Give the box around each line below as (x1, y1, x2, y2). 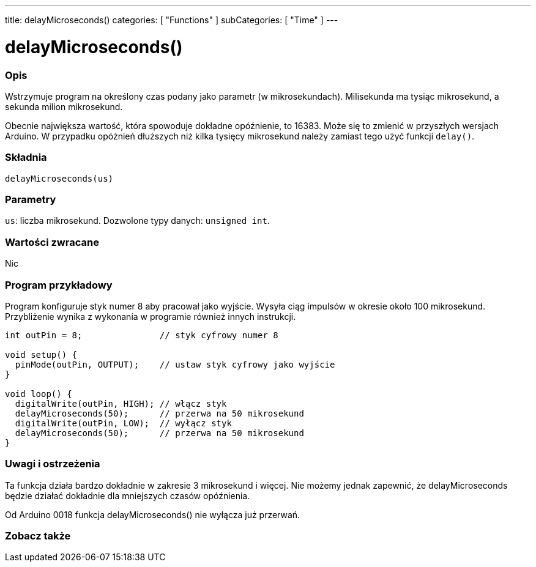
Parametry (5, 193, 56, 206)
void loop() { (5, 388, 72, 399)
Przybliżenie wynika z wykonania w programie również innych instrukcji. (5, 311, 296, 322)
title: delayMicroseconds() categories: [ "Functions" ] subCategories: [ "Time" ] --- (5, 15, 338, 25)
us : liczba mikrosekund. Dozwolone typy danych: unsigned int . (5, 215, 270, 226)
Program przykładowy (5, 278, 113, 291)
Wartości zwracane (5, 235, 99, 248)
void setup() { (5, 349, 78, 360)
